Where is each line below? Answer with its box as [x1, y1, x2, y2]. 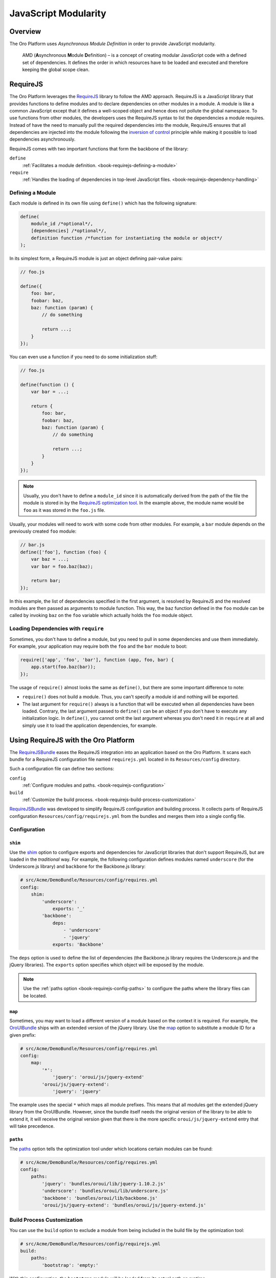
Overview [9, 27, 41, 36]
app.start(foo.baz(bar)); [31, 664, 96, 670]
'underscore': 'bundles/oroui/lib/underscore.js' [41, 1188, 169, 1194]
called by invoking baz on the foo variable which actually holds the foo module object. [9, 612, 194, 619]
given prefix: [9, 1032, 36, 1038]
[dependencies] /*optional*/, [31, 228, 107, 234]
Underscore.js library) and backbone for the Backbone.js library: [9, 863, 146, 870]
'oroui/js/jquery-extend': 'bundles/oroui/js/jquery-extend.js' [41, 1202, 206, 1208]
